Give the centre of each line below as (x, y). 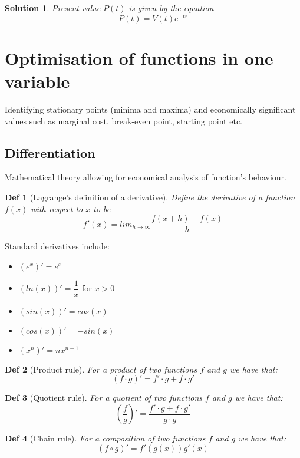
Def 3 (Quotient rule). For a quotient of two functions (104, 398)
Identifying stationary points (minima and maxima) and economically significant (150, 109)
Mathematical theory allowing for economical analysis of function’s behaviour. (146, 177)
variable (37, 81)
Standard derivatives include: (57, 246)
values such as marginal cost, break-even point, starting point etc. (123, 121)
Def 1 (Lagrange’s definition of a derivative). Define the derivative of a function (150, 197)
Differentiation (50, 152)
